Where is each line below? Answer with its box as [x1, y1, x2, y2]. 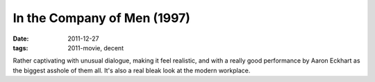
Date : [12, 34, 29, 43]
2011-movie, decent [67, 43, 124, 52]
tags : [12, 43, 28, 52]
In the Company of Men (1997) [12, 10, 191, 25]
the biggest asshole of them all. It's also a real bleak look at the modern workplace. [12, 66, 251, 74]
